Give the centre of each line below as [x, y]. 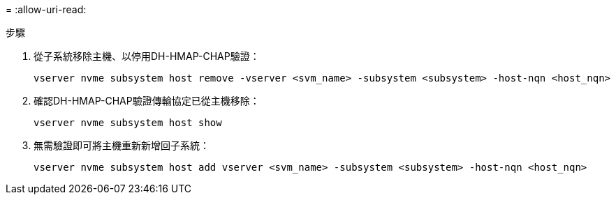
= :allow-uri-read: [46, 9]
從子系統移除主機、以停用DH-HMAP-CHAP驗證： [147, 56]
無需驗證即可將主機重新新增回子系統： [122, 145]
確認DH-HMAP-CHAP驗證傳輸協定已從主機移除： [147, 101]
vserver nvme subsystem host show [128, 123]
